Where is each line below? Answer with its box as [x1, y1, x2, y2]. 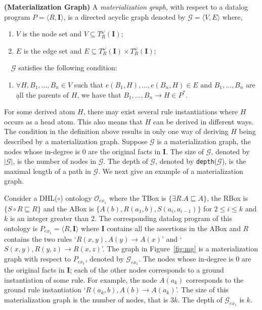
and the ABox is [43, 203, 94, 213]
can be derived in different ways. [153, 116, 254, 126]
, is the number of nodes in [13, 156, 97, 166]
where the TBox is [109, 192, 166, 203]
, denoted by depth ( [155, 156, 217, 166]
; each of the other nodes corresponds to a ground [70, 264, 224, 275]
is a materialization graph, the [157, 136, 251, 146]
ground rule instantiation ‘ [4, 284, 86, 295]
